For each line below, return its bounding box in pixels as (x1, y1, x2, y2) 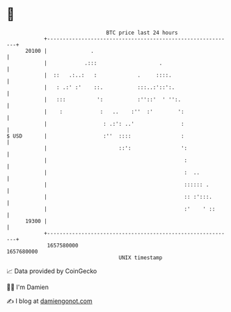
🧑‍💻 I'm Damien (6, 283, 49, 291)
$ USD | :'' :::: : (6, 132, 185, 140)
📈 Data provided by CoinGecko (6, 267, 97, 275)
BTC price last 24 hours (106, 29, 178, 36)
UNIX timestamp (118, 254, 163, 261)
